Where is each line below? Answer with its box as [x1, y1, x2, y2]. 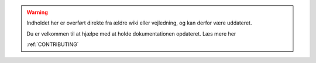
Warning [26, 9, 48, 16]
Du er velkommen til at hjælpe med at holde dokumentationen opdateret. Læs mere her [26, 30, 236, 37]
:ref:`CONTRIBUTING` [26, 41, 79, 48]
